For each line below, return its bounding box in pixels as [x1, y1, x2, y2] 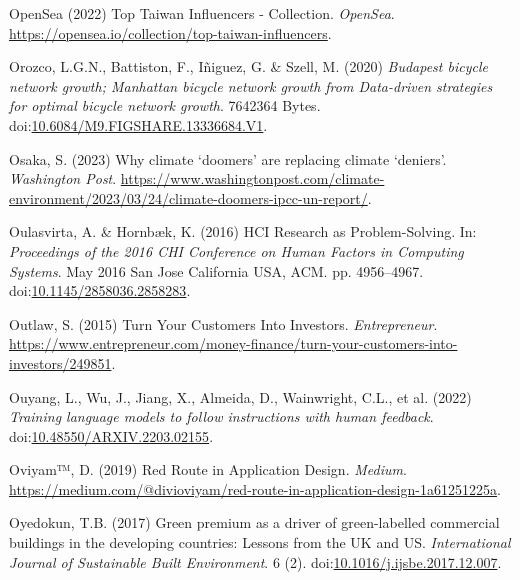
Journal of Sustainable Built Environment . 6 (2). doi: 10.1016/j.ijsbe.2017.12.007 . [9, 551, 502, 572]
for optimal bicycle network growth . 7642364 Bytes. [9, 95, 321, 116]
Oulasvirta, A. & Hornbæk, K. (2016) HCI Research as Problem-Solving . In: [9, 221, 477, 242]
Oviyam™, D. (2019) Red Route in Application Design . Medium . [9, 459, 407, 480]
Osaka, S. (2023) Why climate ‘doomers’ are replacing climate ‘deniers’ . [9, 148, 447, 169]
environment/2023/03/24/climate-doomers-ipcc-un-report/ [9, 187, 368, 208]
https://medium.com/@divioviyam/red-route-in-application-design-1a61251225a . [9, 478, 501, 499]
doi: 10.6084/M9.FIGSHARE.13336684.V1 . [9, 114, 268, 135]
